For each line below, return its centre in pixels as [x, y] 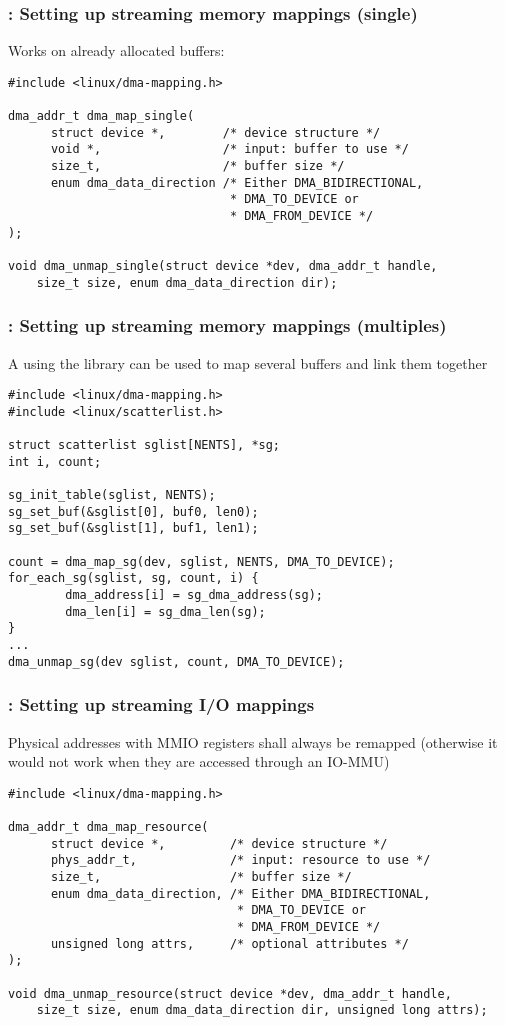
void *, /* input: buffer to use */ [229, 149]
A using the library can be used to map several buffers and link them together [248, 362]
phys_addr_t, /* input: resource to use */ [240, 860]
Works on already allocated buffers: [116, 50]
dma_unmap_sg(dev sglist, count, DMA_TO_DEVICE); [176, 661]
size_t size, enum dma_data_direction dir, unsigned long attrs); [262, 1010]
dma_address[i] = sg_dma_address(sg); [194, 595]
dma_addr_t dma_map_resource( [108, 827]
